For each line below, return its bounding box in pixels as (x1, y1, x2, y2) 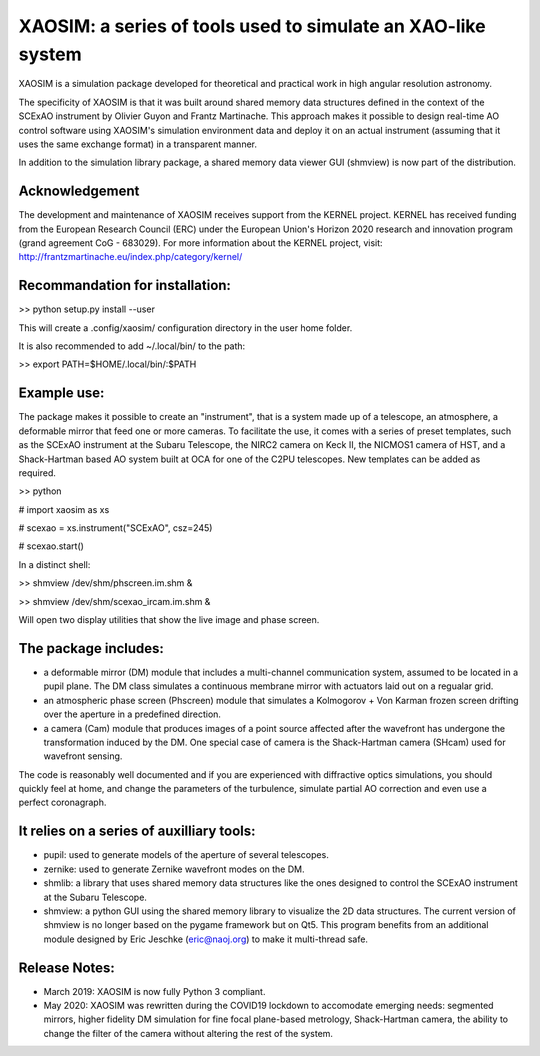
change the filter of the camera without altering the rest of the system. (43, 1027, 334, 1039)
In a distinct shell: (18, 558, 91, 570)
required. (18, 466, 57, 479)
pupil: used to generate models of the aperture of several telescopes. (43, 849, 329, 861)
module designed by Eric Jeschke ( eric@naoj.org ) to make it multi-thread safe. (43, 933, 369, 945)
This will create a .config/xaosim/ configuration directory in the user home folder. (18, 321, 353, 334)
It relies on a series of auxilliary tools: (18, 823, 256, 840)
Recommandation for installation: (18, 277, 232, 294)
